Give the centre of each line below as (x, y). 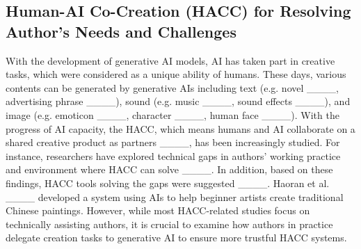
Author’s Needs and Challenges (121, 31)
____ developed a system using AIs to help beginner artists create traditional (175, 196)
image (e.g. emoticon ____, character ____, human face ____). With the (173, 114)
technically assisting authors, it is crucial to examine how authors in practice (169, 224)
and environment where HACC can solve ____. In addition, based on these (169, 169)
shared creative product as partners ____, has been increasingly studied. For (173, 142)
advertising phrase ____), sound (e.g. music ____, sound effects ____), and (178, 101)
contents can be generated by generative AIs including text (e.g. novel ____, (172, 87)
